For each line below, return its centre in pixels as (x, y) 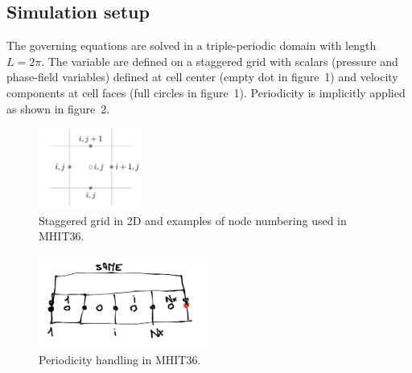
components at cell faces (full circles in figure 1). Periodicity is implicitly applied (206, 92)
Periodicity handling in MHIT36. (120, 359)
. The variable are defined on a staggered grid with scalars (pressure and (220, 61)
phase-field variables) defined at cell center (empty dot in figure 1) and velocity (202, 77)
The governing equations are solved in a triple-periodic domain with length (192, 45)
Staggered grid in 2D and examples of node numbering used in (193, 220)
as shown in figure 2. (58, 108)
